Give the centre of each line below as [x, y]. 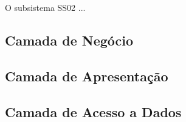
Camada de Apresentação [87, 76]
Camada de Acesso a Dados [93, 111]
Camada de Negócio [69, 40]
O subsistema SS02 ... [45, 7]
